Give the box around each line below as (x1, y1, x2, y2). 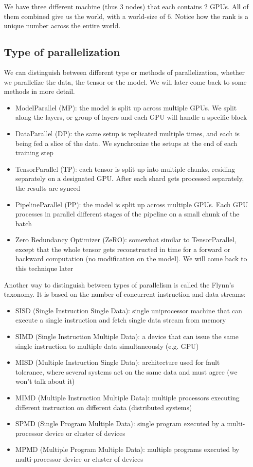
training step (15, 147, 54, 158)
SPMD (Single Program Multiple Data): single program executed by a (15, 418, 225, 429)
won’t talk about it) (15, 376, 75, 386)
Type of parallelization (4, 44, 120, 59)
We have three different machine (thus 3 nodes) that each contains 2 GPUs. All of (4, 1, 249, 11)
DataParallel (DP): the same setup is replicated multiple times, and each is (15, 128, 240, 138)
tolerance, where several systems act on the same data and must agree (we (15, 366, 237, 377)
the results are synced (15, 182, 80, 193)
